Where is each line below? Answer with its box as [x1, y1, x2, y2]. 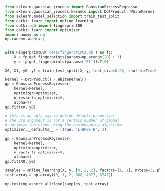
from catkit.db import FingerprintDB [5, 23, 82, 28]
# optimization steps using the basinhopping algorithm [5, 122, 122, 128]
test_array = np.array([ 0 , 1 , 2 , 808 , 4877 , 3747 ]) [5, 173, 113, 178]
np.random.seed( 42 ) [5, 37, 45, 42]
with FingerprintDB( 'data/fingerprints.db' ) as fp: [5, 50, 113, 55]
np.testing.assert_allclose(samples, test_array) [5, 182, 109, 187]
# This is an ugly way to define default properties [5, 114, 115, 118]
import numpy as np [5, 32, 45, 37]
